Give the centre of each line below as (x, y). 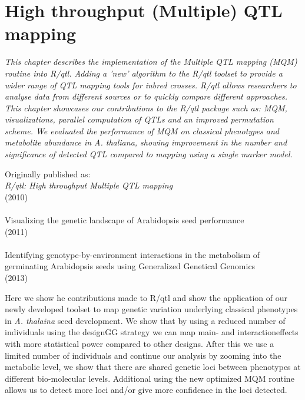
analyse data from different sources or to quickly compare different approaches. (146, 96)
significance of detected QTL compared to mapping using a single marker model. (149, 154)
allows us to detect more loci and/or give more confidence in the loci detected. (146, 390)
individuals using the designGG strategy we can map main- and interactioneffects (152, 332)
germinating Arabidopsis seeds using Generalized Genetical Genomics (130, 266)
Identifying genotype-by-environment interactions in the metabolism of (132, 254)
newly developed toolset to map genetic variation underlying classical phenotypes (151, 309)
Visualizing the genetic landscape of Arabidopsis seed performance (125, 220)
